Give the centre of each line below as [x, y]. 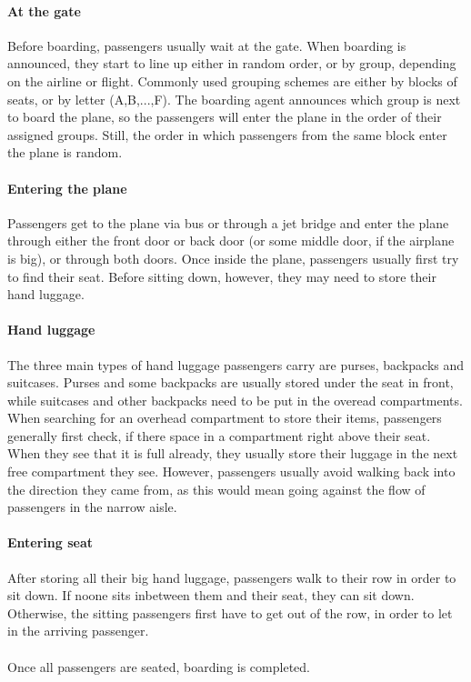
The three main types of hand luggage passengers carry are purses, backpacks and [236, 364]
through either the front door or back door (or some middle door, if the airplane [231, 241]
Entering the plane [67, 188]
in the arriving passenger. [78, 631]
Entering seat [50, 542]
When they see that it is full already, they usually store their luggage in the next [233, 453]
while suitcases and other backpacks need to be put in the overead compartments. [235, 400]
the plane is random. [65, 152]
